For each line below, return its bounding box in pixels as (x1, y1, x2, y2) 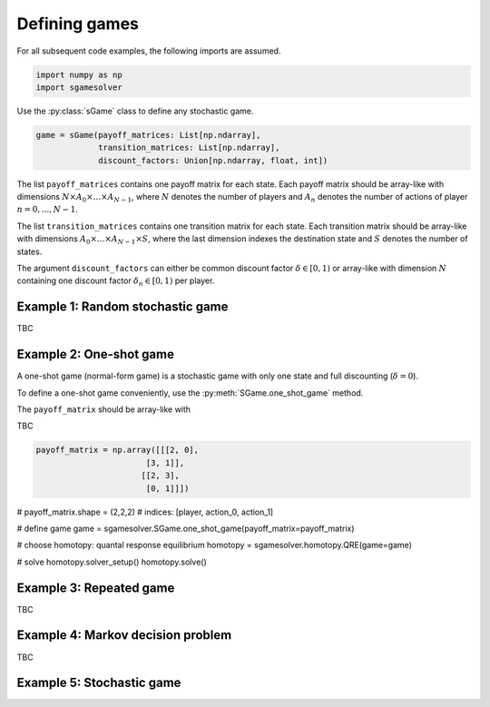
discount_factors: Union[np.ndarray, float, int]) (98, 155, 328, 165)
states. (16, 246, 43, 257)
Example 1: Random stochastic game (16, 299, 229, 315)
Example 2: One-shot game (16, 347, 174, 362)
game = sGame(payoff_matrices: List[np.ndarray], (35, 130, 261, 140)
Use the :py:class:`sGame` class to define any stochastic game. (16, 105, 254, 116)
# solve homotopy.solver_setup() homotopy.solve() (16, 556, 208, 567)
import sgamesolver (35, 82, 122, 93)
